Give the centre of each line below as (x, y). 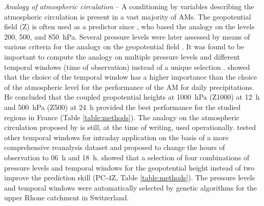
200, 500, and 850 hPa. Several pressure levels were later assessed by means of (127, 36)
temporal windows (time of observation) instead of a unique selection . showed (127, 67)
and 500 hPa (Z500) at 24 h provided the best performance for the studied (123, 107)
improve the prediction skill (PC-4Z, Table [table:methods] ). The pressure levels (130, 177)
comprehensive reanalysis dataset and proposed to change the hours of (115, 147)
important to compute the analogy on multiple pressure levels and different (122, 56)
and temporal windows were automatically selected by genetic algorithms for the (131, 187)
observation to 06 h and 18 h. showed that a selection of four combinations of (127, 157)
